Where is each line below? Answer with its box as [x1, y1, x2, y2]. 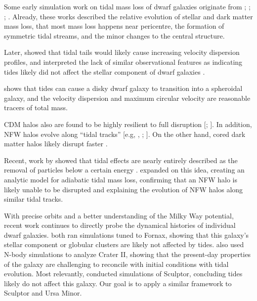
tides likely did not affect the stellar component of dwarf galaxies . [4, 66, 205, 77]
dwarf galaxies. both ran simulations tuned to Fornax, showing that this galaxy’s [4, 229, 249, 240]
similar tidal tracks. [4, 194, 63, 204]
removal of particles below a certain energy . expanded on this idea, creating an [4, 165, 245, 175]
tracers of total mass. [4, 102, 68, 113]
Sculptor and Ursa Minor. [4, 288, 82, 298]
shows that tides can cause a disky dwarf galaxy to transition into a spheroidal [4, 83, 243, 93]
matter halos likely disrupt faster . [4, 138, 108, 149]
